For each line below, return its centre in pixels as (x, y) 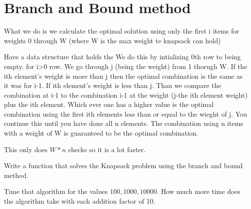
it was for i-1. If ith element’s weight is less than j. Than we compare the (113, 85)
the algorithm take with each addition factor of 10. (80, 201)
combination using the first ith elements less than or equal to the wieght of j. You (125, 113)
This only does (26, 149)
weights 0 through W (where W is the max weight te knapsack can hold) (112, 40)
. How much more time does (198, 191)
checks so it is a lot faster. (107, 149)
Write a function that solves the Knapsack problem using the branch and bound (123, 165)
